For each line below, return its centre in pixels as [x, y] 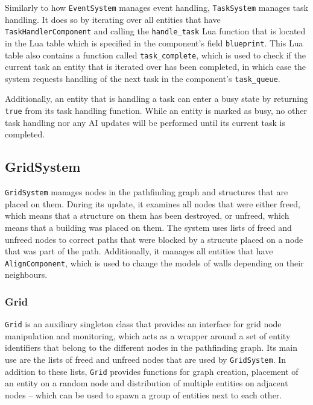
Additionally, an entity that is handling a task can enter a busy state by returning [156, 99]
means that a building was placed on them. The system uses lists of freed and [148, 227]
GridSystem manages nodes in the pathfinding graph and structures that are [147, 192]
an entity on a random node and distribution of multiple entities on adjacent [147, 383]
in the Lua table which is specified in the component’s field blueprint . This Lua [154, 42]
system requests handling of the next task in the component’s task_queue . [143, 78]
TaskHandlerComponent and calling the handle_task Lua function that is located [155, 31]
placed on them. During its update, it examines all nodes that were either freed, [153, 203]
